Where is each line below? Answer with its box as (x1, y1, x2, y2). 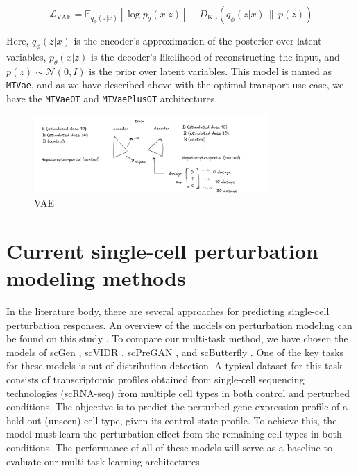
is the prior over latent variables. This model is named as (89, 63, 332, 78)
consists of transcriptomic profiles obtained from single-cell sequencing (6, 372, 305, 386)
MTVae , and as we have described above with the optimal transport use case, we (6, 77, 344, 92)
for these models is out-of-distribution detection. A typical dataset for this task (6, 358, 343, 373)
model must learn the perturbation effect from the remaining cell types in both (6, 426, 342, 441)
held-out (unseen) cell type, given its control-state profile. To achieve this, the (6, 412, 337, 427)
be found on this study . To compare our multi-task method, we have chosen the (6, 331, 348, 346)
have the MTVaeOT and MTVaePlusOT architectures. (6, 90, 218, 105)
